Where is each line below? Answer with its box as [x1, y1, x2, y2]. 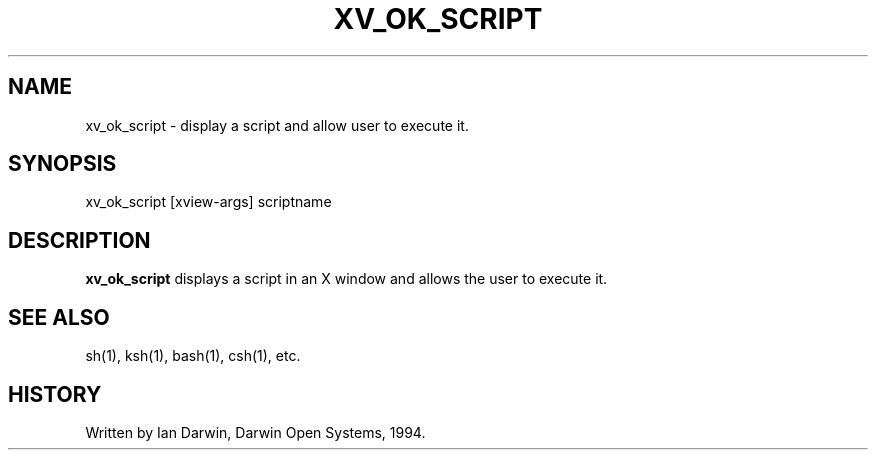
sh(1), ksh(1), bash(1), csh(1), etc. [85, 347, 301, 365]
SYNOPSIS [8, 151, 117, 177]
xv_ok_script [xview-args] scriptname [85, 193, 332, 211]
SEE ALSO [8, 304, 110, 330]
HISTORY [8, 381, 102, 407]
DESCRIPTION [8, 227, 151, 253]
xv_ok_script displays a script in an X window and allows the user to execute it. [85, 270, 608, 288]
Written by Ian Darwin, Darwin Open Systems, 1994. [85, 423, 426, 441]
